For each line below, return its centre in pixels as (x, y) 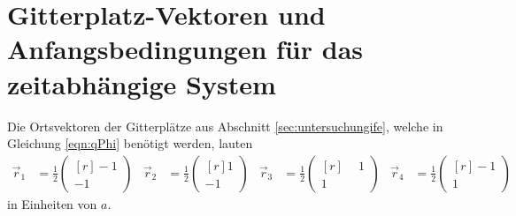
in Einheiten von (52, 203)
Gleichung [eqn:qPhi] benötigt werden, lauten (130, 143)
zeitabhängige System (142, 83)
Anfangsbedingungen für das (185, 49)
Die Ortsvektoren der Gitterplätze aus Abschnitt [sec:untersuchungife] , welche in (225, 126)
